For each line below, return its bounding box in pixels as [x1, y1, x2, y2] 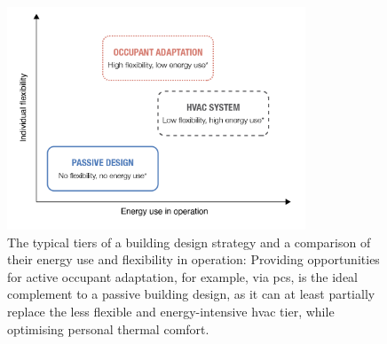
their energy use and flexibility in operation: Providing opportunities [7, 250, 380, 269]
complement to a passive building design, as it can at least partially [7, 285, 375, 303]
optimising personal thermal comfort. [7, 319, 209, 338]
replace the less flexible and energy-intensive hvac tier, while [7, 302, 335, 321]
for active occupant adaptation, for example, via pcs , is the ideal [7, 267, 358, 285]
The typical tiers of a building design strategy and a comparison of [7, 232, 371, 251]
